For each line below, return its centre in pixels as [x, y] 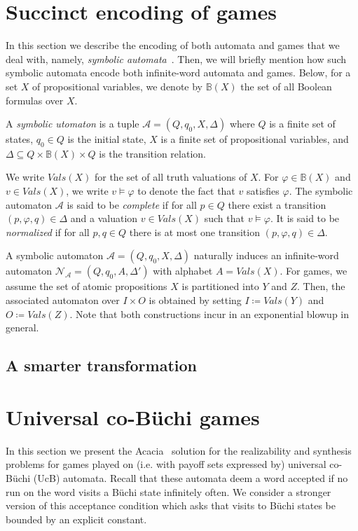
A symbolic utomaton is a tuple [73, 124]
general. [22, 327]
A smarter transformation [101, 365]
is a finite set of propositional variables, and [255, 139]
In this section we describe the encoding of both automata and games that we [173, 45]
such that [224, 218]
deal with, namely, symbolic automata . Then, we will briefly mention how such [176, 58]
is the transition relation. [152, 153]
